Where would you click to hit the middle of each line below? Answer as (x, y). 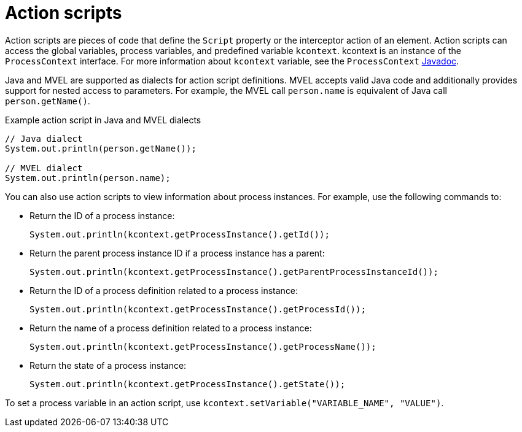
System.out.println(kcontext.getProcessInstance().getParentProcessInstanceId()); (234, 272)
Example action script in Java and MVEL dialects (103, 120)
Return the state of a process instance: (108, 365)
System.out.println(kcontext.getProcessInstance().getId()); (180, 234)
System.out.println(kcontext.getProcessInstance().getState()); (188, 384)
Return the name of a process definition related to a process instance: (171, 328)
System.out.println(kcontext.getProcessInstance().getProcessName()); (203, 346)
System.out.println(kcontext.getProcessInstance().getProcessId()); (198, 309)
